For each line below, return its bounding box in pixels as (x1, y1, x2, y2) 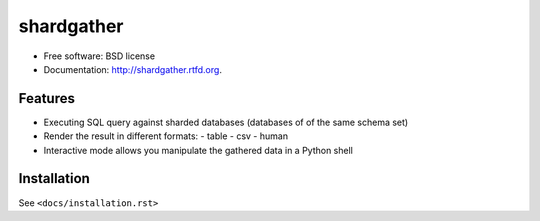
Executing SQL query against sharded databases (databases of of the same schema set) (43, 116, 409, 128)
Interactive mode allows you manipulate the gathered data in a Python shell (43, 144, 354, 156)
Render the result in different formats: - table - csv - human (43, 130, 289, 142)
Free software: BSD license (43, 50, 155, 62)
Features (18, 90, 75, 107)
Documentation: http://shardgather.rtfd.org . (43, 63, 222, 75)
